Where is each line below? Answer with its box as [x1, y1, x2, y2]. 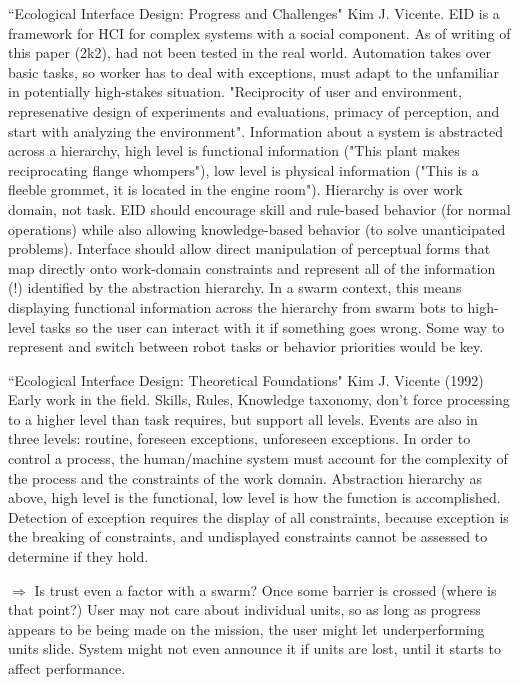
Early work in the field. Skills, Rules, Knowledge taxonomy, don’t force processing [8, 389, 510, 410]
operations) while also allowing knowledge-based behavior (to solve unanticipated [8, 218, 506, 239]
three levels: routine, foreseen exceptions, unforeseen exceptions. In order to [8, 428, 471, 449]
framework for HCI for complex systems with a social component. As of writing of [8, 22, 511, 43]
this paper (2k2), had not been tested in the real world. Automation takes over [8, 42, 491, 63]
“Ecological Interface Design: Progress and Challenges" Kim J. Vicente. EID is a [8, 3, 500, 23]
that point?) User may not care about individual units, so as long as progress [8, 599, 481, 620]
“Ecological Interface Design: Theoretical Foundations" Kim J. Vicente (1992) [8, 369, 484, 390]
